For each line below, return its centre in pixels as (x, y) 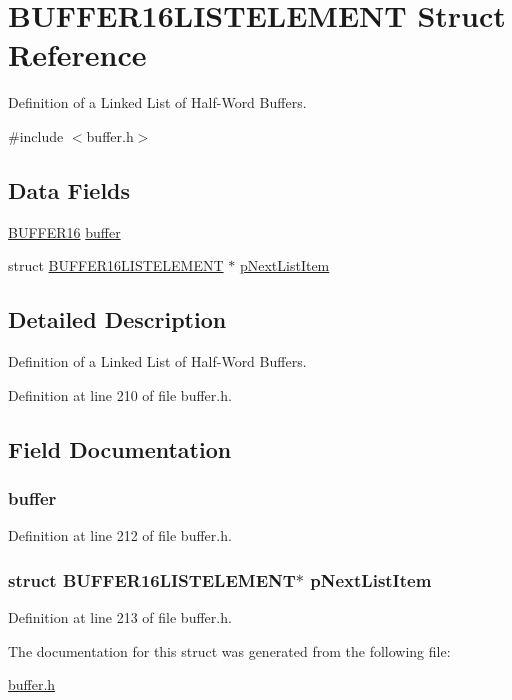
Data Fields (69, 189)
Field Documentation (120, 448)
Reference (77, 54)
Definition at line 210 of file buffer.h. (120, 394)
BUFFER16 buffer (64, 231)
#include (36, 135)
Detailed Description (117, 319)
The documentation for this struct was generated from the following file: (229, 650)
